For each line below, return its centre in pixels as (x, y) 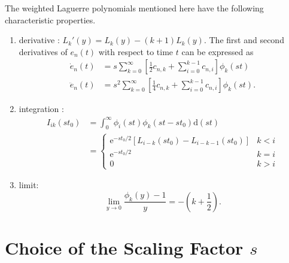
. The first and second (244, 40)
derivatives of (43, 51)
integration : (41, 109)
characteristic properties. (50, 19)
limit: (29, 185)
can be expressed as (217, 51)
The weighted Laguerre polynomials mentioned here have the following (134, 8)
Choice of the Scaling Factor (124, 248)
